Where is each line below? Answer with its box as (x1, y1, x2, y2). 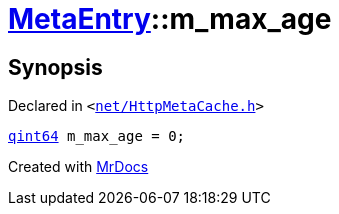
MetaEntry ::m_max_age (8, 2, 332, 36)
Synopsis (8, 54, 103, 80)
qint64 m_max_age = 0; (8, 128, 186, 145)
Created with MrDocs (8, 158, 149, 176)
